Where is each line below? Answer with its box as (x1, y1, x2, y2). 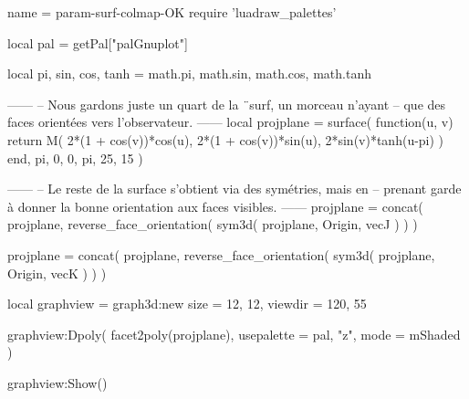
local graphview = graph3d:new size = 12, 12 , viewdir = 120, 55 (7, 294, 367, 313)
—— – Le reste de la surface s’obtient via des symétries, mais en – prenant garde (7, 179, 462, 198)
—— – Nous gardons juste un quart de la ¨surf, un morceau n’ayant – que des (7, 94, 446, 113)
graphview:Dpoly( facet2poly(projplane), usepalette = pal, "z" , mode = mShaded (7, 324, 461, 343)
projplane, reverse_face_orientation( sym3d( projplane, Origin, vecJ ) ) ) (7, 215, 418, 234)
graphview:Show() (7, 373, 108, 392)
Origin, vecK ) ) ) (7, 263, 107, 282)
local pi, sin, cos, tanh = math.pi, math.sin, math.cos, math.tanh (7, 64, 371, 83)
